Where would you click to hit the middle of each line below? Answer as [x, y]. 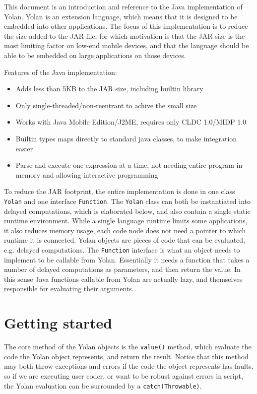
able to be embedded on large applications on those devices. [95, 55]
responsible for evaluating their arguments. [69, 289]
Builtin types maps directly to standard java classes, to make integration [126, 138]
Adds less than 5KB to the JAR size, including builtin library [109, 89]
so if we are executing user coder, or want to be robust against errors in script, [124, 375]
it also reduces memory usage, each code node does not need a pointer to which [125, 230]
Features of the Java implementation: [61, 72]
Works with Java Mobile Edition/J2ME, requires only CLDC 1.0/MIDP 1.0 [131, 122]
